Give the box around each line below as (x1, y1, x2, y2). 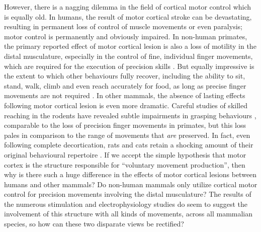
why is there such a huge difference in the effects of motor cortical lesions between (4, 169, 257, 180)
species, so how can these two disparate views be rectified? (4, 218, 184, 229)
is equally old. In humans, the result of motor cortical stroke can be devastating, (4, 11, 252, 22)
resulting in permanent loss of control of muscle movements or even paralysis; (4, 21, 242, 32)
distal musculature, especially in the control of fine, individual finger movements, (4, 50, 253, 61)
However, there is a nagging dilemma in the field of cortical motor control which (4, 2, 251, 12)
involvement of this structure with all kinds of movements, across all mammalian (4, 208, 253, 219)
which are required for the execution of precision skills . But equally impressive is (4, 60, 254, 71)
